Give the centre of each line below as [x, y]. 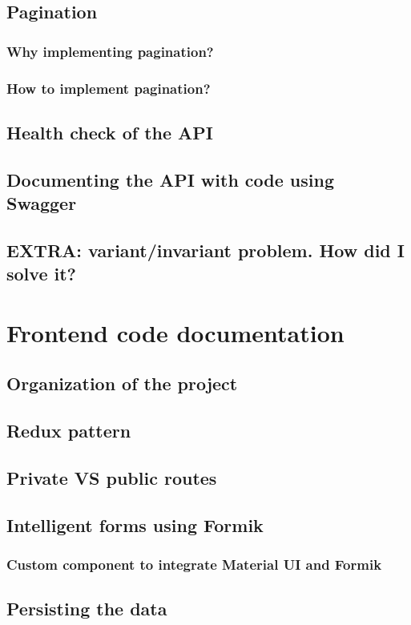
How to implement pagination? [109, 88]
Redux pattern [69, 431]
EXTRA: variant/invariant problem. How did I [205, 250]
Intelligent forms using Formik [135, 524]
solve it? [41, 274]
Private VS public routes [112, 477]
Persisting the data [87, 609]
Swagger [42, 203]
